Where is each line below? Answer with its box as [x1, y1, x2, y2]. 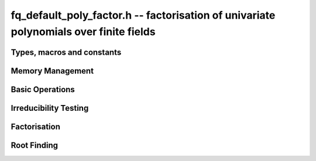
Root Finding [11, 140, 59, 150]
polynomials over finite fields [11, 25, 156, 38]
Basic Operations [11, 85, 75, 94]
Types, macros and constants [11, 47, 122, 57]
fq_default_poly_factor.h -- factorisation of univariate [11, 9, 276, 22]
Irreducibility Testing [11, 103, 89, 113]
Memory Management [11, 66, 94, 76]
